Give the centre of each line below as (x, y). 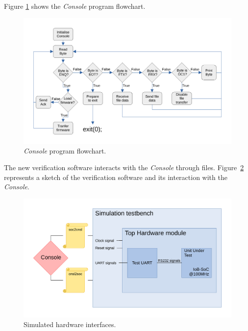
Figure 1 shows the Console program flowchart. (75, 6)
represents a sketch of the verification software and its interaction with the (116, 177)
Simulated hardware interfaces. (70, 324)
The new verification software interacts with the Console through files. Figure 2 (124, 167)
